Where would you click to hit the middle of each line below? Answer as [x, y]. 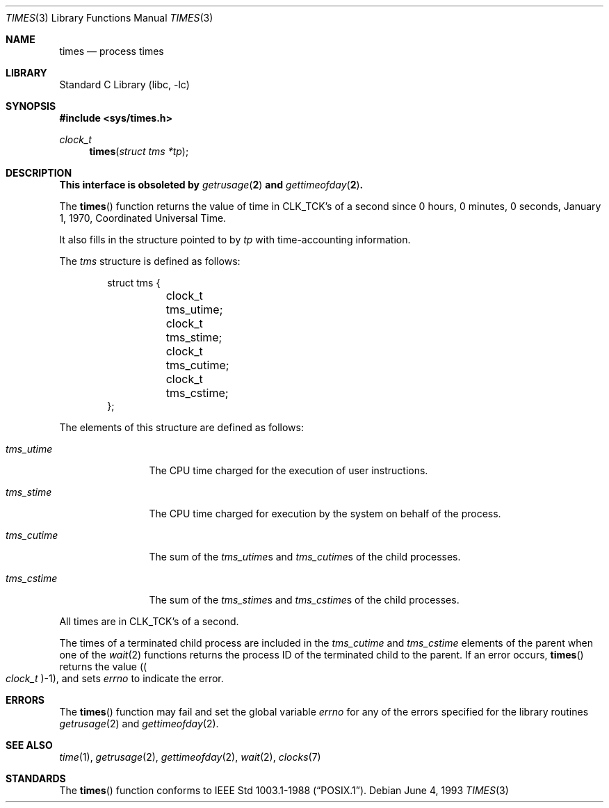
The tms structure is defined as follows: [150, 261]
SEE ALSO [29, 745]
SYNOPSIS [31, 106]
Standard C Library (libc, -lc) [124, 84]
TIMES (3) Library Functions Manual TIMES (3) [109, 18]
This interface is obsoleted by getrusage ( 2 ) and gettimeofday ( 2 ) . [211, 185]
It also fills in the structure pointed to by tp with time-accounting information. [235, 240]
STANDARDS [36, 778]
